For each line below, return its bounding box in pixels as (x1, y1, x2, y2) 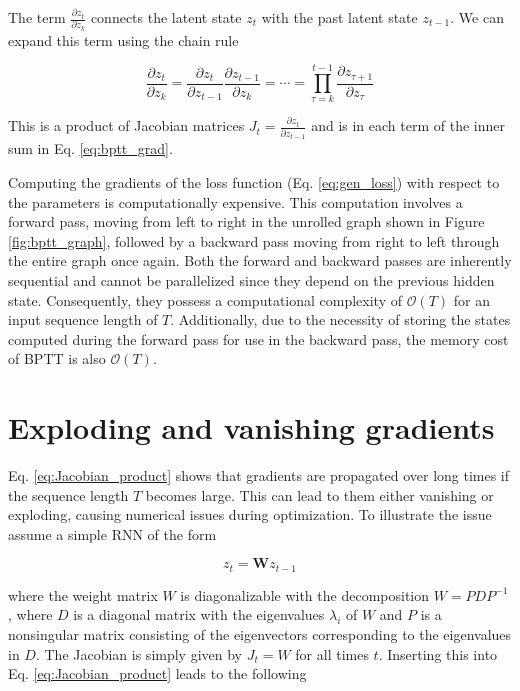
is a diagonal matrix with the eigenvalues (73, 604, 325, 625)
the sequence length (8, 484, 129, 505)
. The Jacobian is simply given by (35, 643, 243, 664)
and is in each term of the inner (311, 115, 505, 136)
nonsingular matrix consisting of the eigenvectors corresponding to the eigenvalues (8, 624, 512, 645)
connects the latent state (90, 7, 242, 27)
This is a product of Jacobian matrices (8, 115, 245, 136)
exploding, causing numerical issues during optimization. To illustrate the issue (8, 504, 492, 525)
